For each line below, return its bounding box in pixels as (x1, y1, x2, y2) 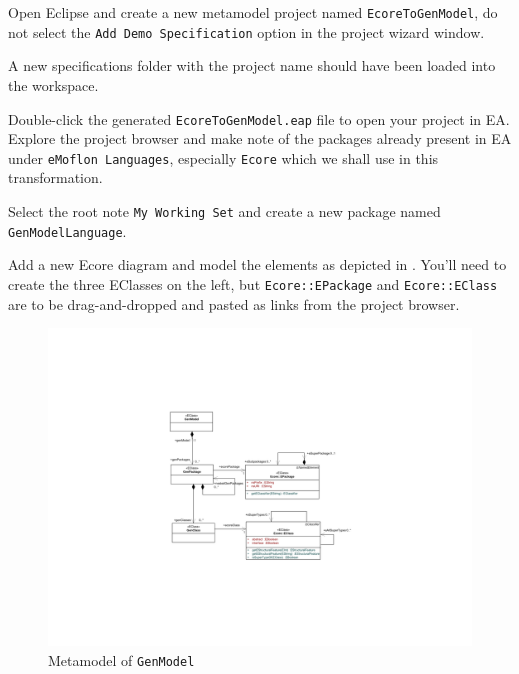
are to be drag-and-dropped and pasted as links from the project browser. (8, 293, 460, 314)
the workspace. (8, 74, 99, 95)
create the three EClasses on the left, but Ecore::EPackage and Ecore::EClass (8, 273, 498, 294)
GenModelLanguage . (8, 220, 127, 241)
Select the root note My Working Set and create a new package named (8, 201, 441, 221)
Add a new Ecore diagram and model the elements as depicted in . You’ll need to (8, 254, 507, 275)
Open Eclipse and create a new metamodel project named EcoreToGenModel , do (8, 2, 498, 22)
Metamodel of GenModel (48, 649, 195, 670)
